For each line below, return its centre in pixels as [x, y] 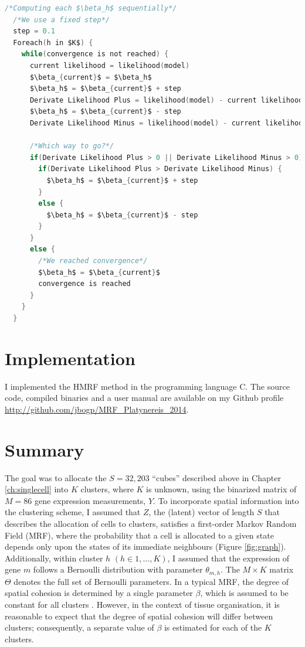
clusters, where [107, 489]
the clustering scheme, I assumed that [73, 512]
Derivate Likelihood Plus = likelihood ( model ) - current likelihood [166, 100]
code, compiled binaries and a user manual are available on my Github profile [144, 398]
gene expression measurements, [90, 500]
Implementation [70, 358]
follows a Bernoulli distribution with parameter [118, 569]
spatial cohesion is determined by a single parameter [99, 593]
